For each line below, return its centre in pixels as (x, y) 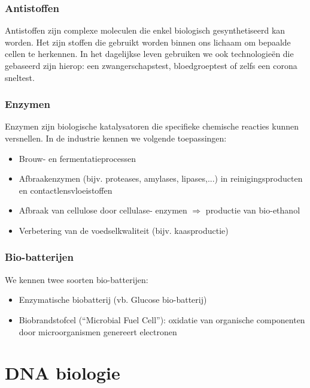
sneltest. (20, 77)
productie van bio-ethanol (253, 210)
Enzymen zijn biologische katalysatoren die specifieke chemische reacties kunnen (152, 126)
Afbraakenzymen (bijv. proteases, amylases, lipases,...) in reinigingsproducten (161, 178)
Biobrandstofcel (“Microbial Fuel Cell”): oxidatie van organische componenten (162, 319)
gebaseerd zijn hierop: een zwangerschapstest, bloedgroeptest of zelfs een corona (151, 65)
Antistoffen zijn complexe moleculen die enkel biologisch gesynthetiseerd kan (145, 30)
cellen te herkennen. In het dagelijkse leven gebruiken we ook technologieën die (149, 54)
